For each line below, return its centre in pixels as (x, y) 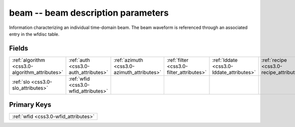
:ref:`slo (21, 82)
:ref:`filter (178, 60)
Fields (19, 48)
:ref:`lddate (225, 60)
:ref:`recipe (274, 60)
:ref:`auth (79, 60)
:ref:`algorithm (29, 60)
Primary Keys (30, 105)
